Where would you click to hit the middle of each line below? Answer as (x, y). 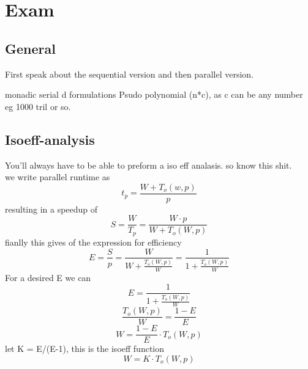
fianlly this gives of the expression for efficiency (93, 242)
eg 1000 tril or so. (38, 106)
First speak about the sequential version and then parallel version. (129, 74)
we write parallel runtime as (58, 177)
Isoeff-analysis (50, 139)
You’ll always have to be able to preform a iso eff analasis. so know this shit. (148, 165)
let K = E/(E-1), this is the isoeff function (85, 349)
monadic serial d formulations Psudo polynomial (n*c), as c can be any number (154, 94)
